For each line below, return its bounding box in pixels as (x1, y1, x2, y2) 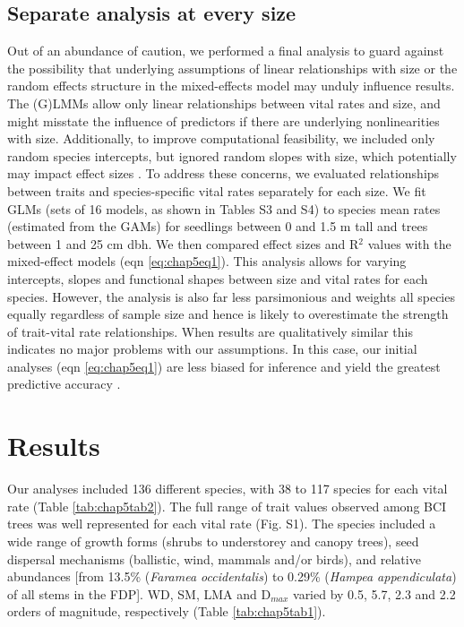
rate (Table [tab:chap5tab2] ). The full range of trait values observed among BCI (7, 496, 447, 515)
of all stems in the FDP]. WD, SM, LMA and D (7, 584, 271, 603)
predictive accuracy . (7, 374, 121, 393)
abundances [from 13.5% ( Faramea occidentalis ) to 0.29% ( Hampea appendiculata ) (7, 567, 457, 586)
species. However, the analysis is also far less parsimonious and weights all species (7, 287, 455, 305)
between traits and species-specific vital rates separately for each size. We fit (7, 181, 426, 200)
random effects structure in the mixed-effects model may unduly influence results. (7, 76, 455, 95)
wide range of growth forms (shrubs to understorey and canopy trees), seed (7, 531, 419, 550)
